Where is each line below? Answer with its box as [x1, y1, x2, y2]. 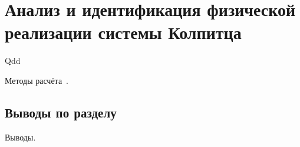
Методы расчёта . [5, 74, 69, 86]
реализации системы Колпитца [5, 20, 242, 44]
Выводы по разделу [5, 103, 117, 121]
